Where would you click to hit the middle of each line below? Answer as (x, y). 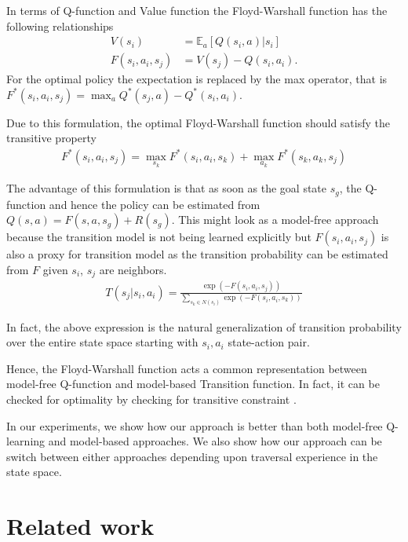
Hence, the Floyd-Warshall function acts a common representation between (187, 368)
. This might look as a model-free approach (275, 220)
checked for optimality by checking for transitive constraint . (151, 399)
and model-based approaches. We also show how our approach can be (215, 441)
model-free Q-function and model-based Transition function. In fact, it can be (193, 384)
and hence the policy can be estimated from (155, 204)
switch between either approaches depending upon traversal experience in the (192, 456)
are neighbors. (133, 269)
